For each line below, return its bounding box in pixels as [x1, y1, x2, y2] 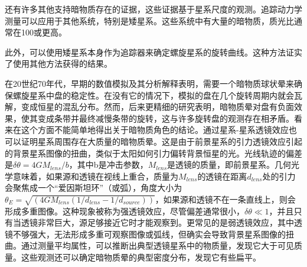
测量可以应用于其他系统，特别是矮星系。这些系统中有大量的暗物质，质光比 [5, 14, 294, 27]
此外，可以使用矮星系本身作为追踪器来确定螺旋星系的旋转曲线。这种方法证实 [5, 45, 302, 58]
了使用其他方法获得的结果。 [5, 57, 112, 70]
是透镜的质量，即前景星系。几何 [167, 158, 292, 171]
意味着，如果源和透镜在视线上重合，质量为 [12, 170, 178, 182]
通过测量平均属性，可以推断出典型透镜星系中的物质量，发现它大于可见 [21, 239, 294, 252]
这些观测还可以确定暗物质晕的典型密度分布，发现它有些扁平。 [21, 251, 261, 263]
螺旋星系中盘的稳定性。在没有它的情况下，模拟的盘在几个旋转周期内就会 [12, 89, 294, 101]
